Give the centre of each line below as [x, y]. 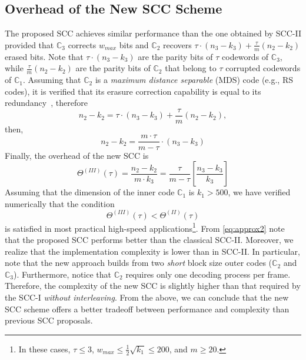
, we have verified [259, 192]
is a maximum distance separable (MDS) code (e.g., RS [194, 80]
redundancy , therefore [46, 103]
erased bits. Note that [44, 56]
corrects [82, 44]
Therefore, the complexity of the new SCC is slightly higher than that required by [153, 286]
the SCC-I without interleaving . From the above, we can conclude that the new [147, 297]
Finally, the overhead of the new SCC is [77, 155]
